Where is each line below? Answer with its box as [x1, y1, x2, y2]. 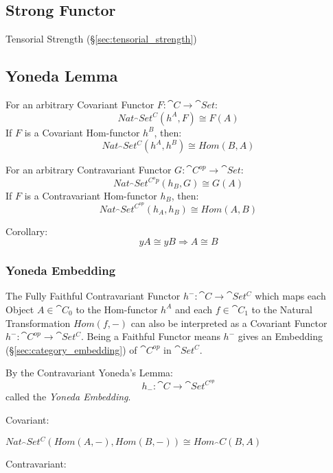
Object [5, 302, 34, 316]
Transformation [5, 315, 71, 330]
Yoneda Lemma [5, 65, 118, 86]
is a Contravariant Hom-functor [24, 188, 157, 202]
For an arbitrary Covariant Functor [5, 97, 154, 111]
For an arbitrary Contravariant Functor [5, 162, 172, 177]
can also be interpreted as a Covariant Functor [130, 315, 328, 330]
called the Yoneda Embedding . [5, 389, 131, 404]
